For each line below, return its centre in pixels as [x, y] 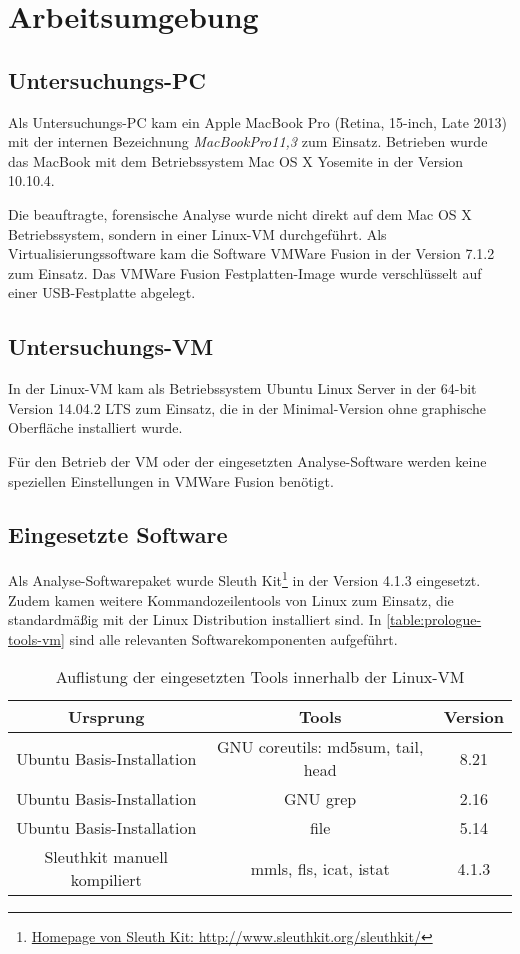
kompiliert [106, 880]
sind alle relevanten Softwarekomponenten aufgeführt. [233, 638]
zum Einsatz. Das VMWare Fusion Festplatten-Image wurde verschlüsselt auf [245, 272]
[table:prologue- [434, 619]
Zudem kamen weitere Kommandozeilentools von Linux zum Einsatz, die [231, 599]
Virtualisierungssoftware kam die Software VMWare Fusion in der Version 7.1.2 [251, 253]
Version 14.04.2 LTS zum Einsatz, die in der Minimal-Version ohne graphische [247, 407]
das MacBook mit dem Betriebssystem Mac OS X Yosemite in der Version [236, 160]
